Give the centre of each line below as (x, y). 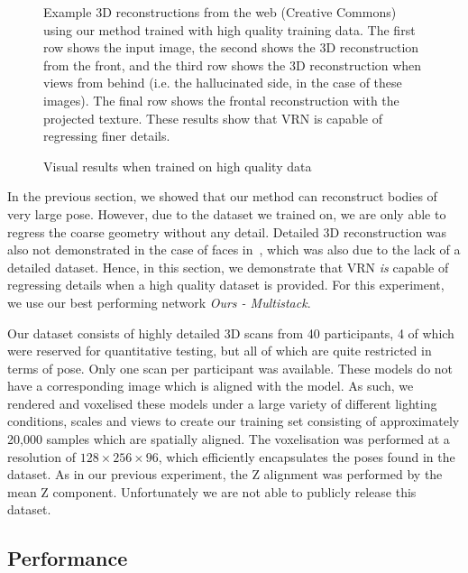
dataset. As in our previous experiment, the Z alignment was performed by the (225, 474)
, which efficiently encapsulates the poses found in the (307, 456)
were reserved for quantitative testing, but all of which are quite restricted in (220, 351)
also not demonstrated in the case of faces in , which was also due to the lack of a (234, 250)
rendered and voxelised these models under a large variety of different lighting (222, 403)
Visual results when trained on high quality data (178, 166)
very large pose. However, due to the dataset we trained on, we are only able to (227, 213)
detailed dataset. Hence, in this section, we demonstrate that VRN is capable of (228, 267)
